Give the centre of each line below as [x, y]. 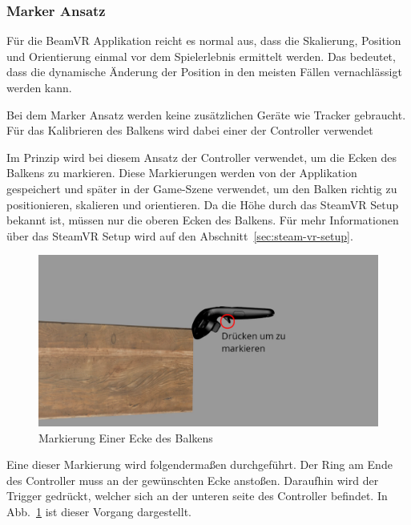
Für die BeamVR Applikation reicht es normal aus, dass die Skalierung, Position [204, 40]
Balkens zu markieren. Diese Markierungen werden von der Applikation [182, 173]
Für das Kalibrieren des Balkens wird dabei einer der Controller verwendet [190, 130]
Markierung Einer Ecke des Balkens [126, 437]
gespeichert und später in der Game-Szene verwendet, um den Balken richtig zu [202, 188]
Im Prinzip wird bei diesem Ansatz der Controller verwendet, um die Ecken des [201, 157]
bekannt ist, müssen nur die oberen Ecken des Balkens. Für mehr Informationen [203, 220]
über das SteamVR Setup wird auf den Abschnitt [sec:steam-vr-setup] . [180, 235]
